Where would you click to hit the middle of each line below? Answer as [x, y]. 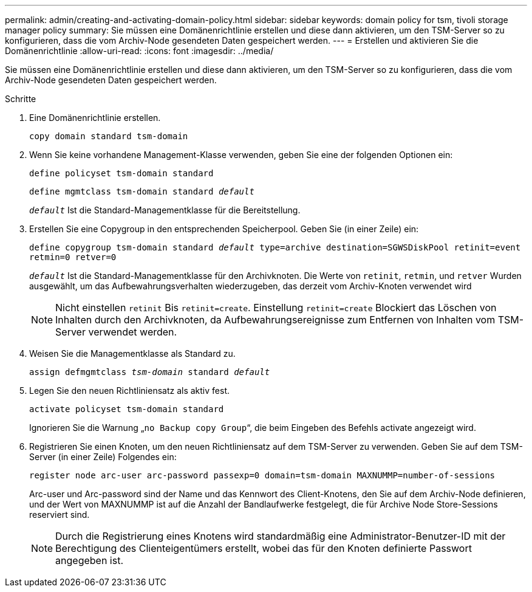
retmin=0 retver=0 [73, 257]
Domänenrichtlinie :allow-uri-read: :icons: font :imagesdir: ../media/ [139, 51]
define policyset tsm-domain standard [121, 173]
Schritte [21, 99]
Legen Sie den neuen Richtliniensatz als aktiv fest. [130, 391]
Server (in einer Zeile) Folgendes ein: [103, 457]
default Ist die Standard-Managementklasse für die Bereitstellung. [165, 210]
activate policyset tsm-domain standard [127, 409]
